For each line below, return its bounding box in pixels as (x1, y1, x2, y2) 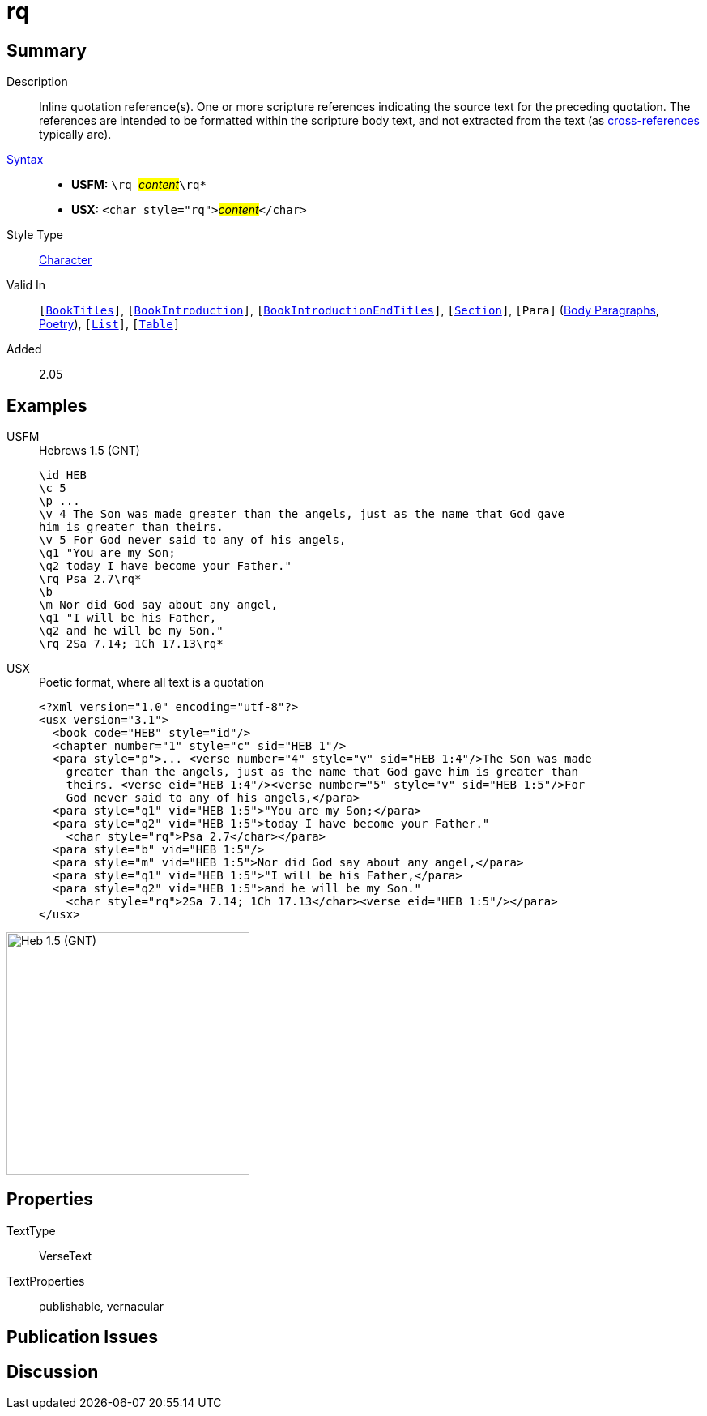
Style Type (6, 228, 64, 242)
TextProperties (6, 1273, 85, 1288)
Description (6, 75, 68, 89)
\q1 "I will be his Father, (39, 611, 217, 625)
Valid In (6, 278, 46, 293)
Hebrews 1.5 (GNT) (39, 443, 140, 458)
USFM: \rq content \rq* (71, 178, 207, 192)
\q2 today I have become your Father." (39, 559, 292, 573)
